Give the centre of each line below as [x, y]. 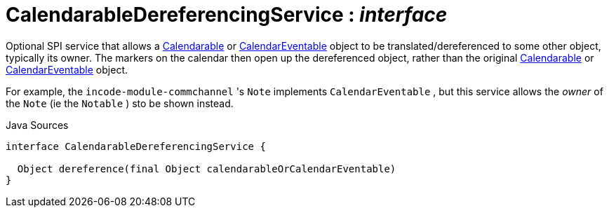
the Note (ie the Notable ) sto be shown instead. [120, 103]
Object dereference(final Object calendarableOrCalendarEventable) [207, 169]
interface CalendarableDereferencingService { [136, 146]
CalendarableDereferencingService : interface [227, 15]
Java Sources [37, 125]
